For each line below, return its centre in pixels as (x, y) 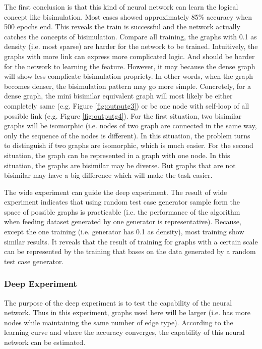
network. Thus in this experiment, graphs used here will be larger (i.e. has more (127, 312)
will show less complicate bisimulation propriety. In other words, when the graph (129, 76)
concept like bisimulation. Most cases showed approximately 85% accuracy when (128, 16)
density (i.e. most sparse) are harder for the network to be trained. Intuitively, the (131, 46)
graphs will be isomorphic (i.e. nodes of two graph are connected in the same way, (130, 126)
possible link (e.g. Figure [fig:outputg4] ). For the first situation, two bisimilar (123, 115)
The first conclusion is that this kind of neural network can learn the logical (121, 7)
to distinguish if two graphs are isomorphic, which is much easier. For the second (129, 145)
